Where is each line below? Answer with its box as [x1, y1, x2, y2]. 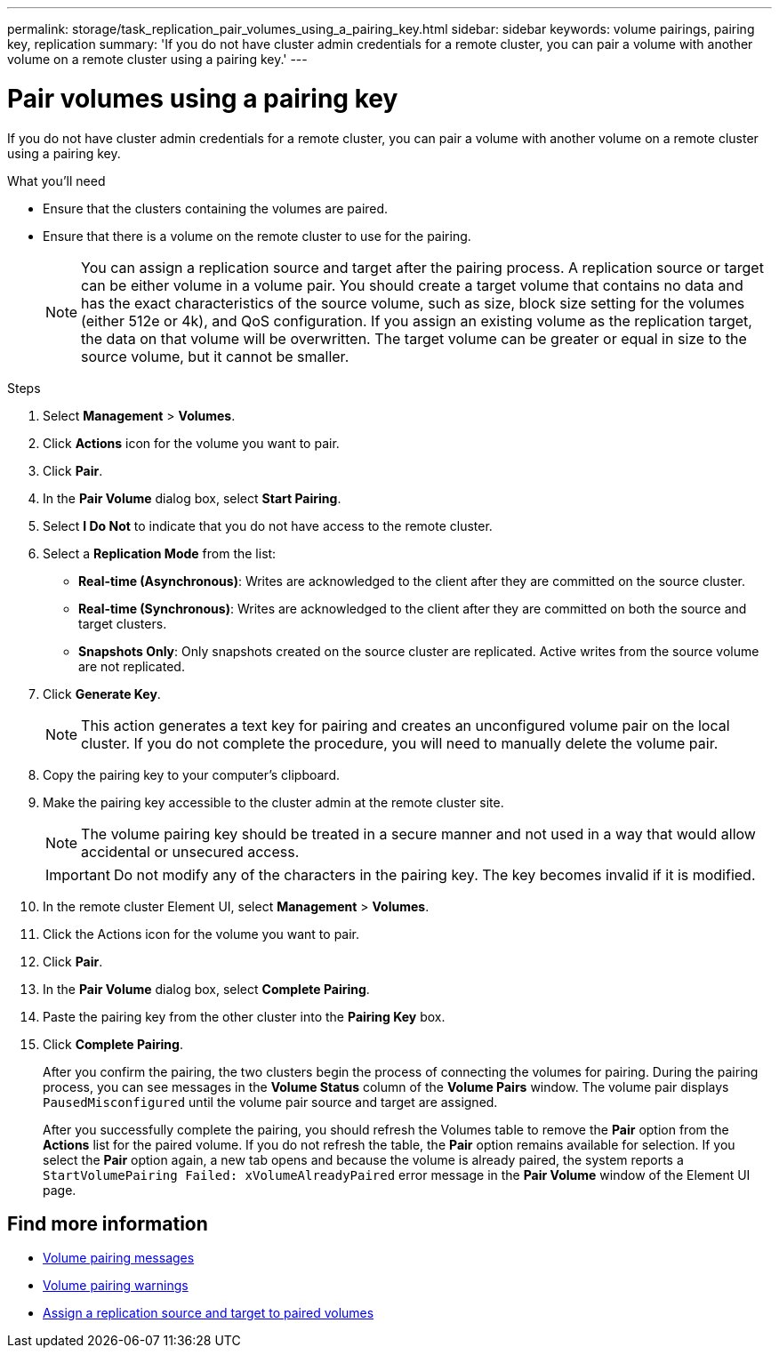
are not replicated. [78, 658, 185, 674]
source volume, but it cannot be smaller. [81, 347, 349, 365]
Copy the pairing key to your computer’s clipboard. [43, 766, 341, 782]
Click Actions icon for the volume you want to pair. [43, 435, 340, 451]
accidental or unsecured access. [81, 842, 300, 861]
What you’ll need [7, 172, 106, 188]
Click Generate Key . [43, 686, 161, 702]
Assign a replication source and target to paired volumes [43, 1305, 374, 1321]
